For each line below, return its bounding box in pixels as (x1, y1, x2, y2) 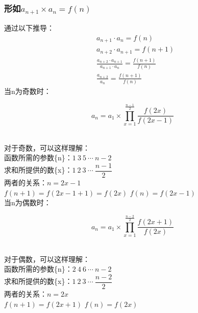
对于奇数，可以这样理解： (4, 142, 90, 153)
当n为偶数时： (4, 197, 51, 208)
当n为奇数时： (4, 86, 51, 97)
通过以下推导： (4, 22, 54, 33)
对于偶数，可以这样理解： (4, 253, 90, 264)
